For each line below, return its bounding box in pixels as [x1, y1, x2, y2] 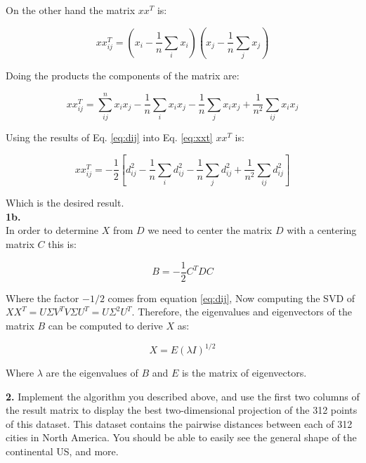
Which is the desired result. [6, 195, 124, 210]
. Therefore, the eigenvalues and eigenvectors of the [131, 304, 352, 319]
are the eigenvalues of [46, 365, 138, 379]
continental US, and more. [6, 443, 119, 458]
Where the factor [6, 290, 79, 305]
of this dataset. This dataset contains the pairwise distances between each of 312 [6, 416, 353, 431]
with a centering [287, 223, 357, 237]
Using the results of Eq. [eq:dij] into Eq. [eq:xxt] [6, 130, 213, 145]
